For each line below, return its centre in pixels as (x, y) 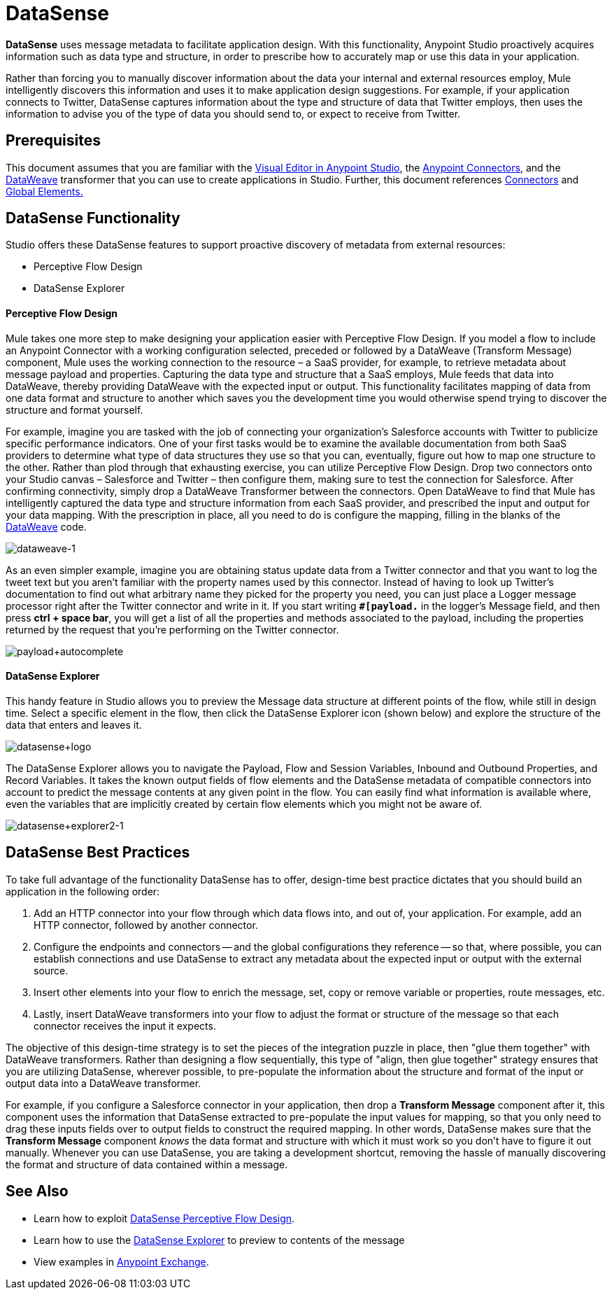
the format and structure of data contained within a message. (147, 1164)
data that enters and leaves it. (74, 724)
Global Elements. (44, 191)
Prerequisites (53, 141)
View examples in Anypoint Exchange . (121, 1261)
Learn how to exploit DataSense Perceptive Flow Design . (164, 1218)
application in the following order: (83, 891)
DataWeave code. (46, 526)
